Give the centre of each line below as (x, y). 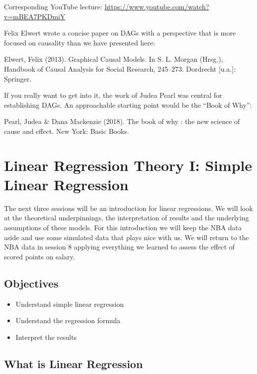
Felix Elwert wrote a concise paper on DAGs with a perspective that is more (120, 33)
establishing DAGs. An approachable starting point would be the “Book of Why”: (128, 104)
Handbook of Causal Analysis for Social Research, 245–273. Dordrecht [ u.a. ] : (120, 68)
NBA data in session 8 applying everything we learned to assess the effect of (119, 247)
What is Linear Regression (73, 363)
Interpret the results (46, 337)
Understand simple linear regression (70, 304)
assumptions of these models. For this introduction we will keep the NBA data (123, 228)
